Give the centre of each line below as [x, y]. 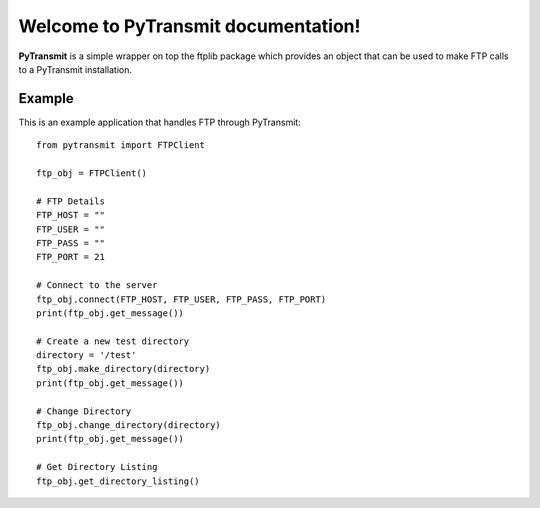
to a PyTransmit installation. [75, 69]
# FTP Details [70, 201]
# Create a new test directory [113, 341]
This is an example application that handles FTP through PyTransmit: [160, 122]
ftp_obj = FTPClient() [92, 173]
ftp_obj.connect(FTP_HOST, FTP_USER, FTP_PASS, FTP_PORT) [181, 299]
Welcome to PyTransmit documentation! [189, 26]
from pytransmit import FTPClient [120, 145]
